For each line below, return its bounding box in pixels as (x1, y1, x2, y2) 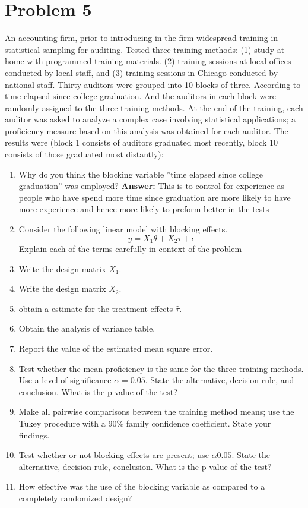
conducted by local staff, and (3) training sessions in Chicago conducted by (5, 66, 278, 78)
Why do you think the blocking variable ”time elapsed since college (18, 168, 263, 180)
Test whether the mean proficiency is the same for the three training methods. (18, 362, 304, 374)
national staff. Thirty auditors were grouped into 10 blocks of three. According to (5, 78, 301, 90)
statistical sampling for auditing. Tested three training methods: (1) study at (5, 43, 285, 55)
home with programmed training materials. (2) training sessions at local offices (5, 55, 291, 67)
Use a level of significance (18, 374, 112, 386)
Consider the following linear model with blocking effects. (18, 223, 228, 235)
